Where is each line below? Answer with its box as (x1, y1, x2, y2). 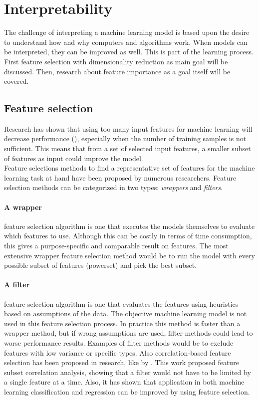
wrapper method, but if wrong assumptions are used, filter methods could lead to (4, 328, 253, 338)
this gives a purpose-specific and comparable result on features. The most (4, 240, 229, 251)
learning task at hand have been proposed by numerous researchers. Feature (4, 172, 237, 183)
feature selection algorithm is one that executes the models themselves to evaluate (4, 220, 255, 231)
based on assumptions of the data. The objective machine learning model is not (4, 308, 247, 319)
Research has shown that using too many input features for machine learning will (4, 123, 253, 134)
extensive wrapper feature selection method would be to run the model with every (4, 250, 255, 260)
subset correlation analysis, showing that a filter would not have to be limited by (4, 367, 251, 377)
